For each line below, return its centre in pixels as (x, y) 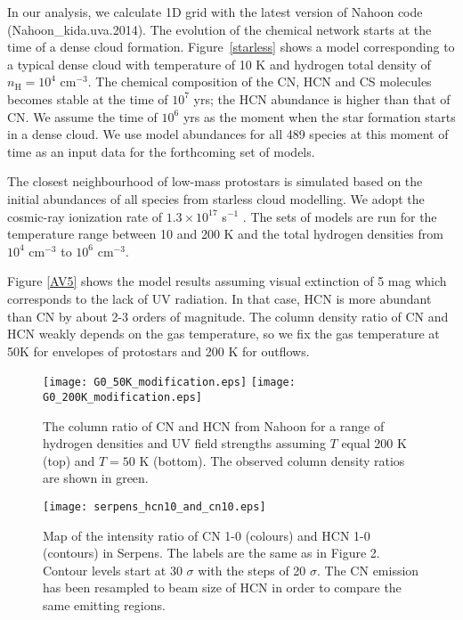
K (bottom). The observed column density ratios (272, 460)
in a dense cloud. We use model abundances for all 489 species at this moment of (228, 134)
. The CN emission (368, 570)
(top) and (69, 460)
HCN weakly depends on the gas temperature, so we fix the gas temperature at (223, 334)
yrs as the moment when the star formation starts (319, 116)
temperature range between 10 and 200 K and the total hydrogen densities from (225, 234)
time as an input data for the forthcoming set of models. (161, 151)
